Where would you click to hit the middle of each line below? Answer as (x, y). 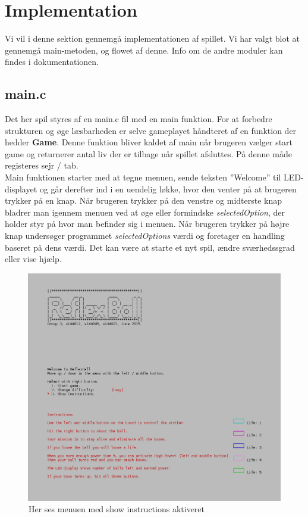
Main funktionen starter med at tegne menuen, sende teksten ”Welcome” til (143, 177)
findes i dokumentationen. (52, 62)
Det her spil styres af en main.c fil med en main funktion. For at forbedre (139, 119)
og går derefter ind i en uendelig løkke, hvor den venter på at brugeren (168, 189)
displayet (21, 189)
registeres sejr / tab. (42, 165)
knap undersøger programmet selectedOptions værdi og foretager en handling (145, 236)
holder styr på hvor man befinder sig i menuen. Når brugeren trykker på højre (147, 224)
